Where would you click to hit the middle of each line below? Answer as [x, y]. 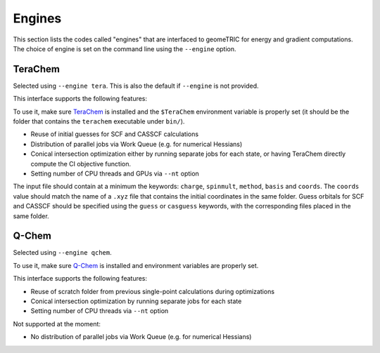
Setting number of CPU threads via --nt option [100, 311]
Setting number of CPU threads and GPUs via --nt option [115, 173]
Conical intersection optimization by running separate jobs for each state [136, 301]
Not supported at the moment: [57, 324]
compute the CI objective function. [81, 164]
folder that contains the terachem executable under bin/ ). [99, 121]
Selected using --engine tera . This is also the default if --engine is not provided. [136, 86]
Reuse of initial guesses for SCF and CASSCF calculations [115, 134]
